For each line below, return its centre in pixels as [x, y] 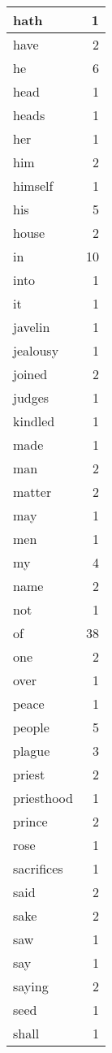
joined [30, 374]
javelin [32, 327]
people [31, 727]
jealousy [36, 350]
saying [31, 986]
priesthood [43, 798]
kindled [34, 421]
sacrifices [38, 868]
